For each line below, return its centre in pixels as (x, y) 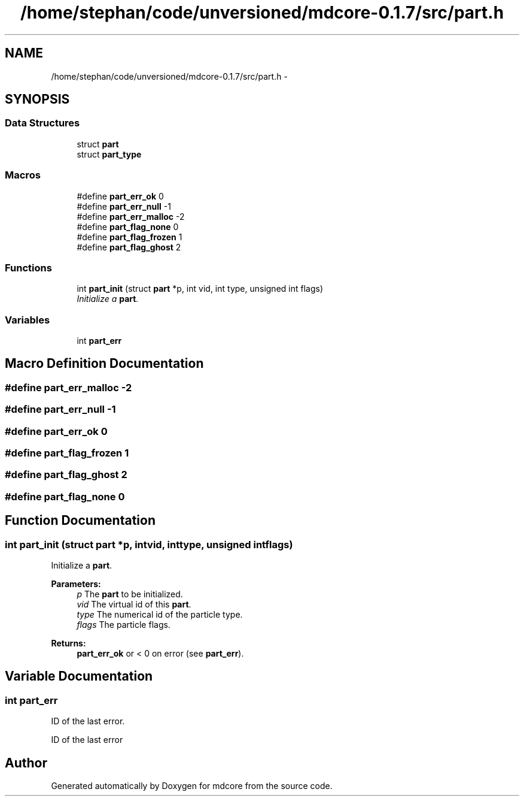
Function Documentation (80, 521)
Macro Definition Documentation (104, 364)
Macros (23, 175)
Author (26, 763)
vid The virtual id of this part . (134, 604)
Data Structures (42, 123)
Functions (28, 267)
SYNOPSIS (37, 99)
